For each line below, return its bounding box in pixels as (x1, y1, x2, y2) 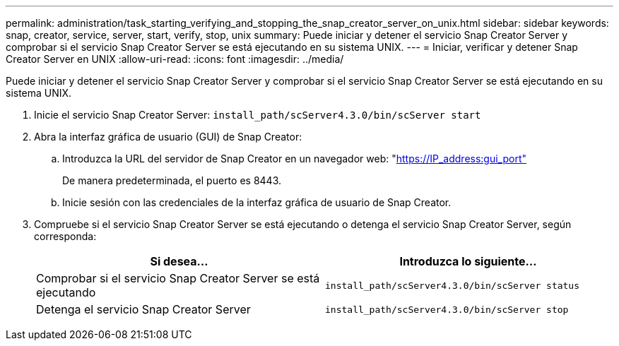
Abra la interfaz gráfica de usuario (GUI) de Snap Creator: (34, 131, 302, 143)
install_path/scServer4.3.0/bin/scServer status (325, 280, 580, 291)
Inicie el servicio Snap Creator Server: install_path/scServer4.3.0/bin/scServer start (34, 109, 481, 121)
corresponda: (34, 230, 97, 242)
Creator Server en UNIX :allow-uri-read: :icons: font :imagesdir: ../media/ (6, 53, 344, 65)
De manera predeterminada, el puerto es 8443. (62, 174, 281, 186)
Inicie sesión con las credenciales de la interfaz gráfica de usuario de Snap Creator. (62, 196, 452, 208)
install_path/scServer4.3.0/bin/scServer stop (325, 304, 569, 315)
